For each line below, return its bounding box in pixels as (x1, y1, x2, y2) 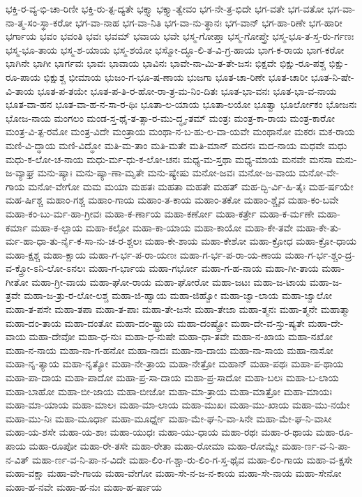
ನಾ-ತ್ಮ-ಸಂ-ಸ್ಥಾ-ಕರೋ (6, 15, 73, 29)
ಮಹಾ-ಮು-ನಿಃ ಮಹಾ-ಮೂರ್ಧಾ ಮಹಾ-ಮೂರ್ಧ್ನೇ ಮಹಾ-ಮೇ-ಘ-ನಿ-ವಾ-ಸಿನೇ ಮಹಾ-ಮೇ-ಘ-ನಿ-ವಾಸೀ (6, 411, 332, 425)
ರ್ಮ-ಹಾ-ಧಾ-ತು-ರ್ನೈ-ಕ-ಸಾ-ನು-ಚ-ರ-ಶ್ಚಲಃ (6, 234, 142, 248)
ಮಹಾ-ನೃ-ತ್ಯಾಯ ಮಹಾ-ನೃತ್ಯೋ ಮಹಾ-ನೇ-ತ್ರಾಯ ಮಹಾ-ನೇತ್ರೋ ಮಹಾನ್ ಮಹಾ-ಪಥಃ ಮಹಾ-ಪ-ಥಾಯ (6, 356, 344, 371)
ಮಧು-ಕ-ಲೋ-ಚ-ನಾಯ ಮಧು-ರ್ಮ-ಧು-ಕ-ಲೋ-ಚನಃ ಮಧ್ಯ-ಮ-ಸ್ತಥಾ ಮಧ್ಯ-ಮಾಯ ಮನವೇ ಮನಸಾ (6, 151, 333, 166)
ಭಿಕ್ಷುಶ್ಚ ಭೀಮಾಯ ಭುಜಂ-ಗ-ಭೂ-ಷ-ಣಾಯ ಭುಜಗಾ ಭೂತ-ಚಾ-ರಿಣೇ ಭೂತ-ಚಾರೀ (43, 69, 308, 84)
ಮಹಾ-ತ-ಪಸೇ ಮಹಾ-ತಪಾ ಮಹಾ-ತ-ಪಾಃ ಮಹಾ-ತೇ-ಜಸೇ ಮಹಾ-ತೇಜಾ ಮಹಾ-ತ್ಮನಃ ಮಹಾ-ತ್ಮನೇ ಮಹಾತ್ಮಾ (6, 302, 350, 316)
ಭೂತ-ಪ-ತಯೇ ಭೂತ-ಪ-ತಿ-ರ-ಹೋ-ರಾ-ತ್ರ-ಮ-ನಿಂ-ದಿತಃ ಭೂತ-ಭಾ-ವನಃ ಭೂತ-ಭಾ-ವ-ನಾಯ (37, 83, 337, 98)
